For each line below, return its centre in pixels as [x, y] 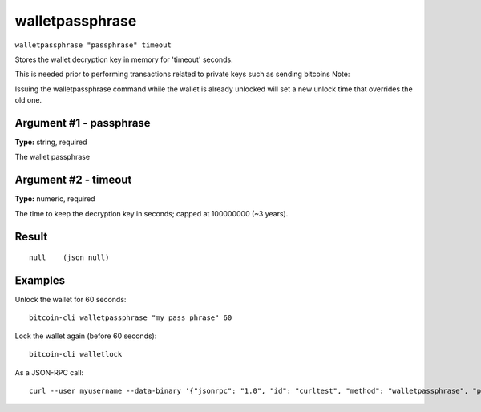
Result [31, 236]
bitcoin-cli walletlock [76, 354]
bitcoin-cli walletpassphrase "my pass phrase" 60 [131, 318]
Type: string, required [51, 142]
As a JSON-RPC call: [49, 372]
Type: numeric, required [55, 199]
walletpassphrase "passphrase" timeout [93, 45]
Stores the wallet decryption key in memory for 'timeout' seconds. [124, 59]
